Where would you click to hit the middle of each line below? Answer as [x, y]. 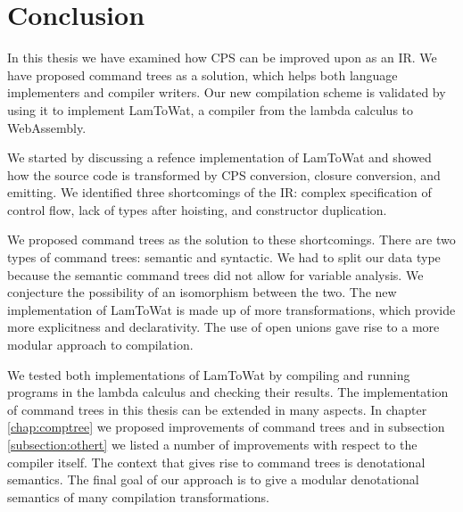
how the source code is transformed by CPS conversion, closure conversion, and [224, 174]
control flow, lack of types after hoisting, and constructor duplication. [197, 209]
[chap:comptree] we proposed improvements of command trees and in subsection [226, 427]
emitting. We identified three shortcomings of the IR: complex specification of [219, 192]
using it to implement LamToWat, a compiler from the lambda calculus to [211, 109]
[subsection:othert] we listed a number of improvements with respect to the [212, 444]
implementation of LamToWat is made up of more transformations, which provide [231, 309]
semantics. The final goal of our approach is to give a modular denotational [213, 479]
